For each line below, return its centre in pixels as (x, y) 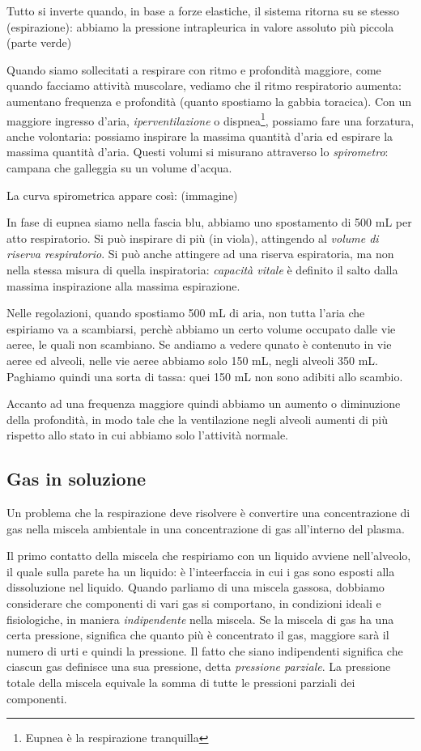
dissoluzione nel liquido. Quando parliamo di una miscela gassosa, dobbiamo (196, 587)
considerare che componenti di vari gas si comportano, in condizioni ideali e (194, 603)
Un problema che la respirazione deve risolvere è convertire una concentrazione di (208, 513)
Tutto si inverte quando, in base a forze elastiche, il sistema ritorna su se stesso (203, 11)
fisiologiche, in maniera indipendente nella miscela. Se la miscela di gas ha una (200, 619)
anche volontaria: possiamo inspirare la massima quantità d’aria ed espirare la (200, 136)
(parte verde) (39, 42)
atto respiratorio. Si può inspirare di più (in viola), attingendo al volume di (193, 238)
